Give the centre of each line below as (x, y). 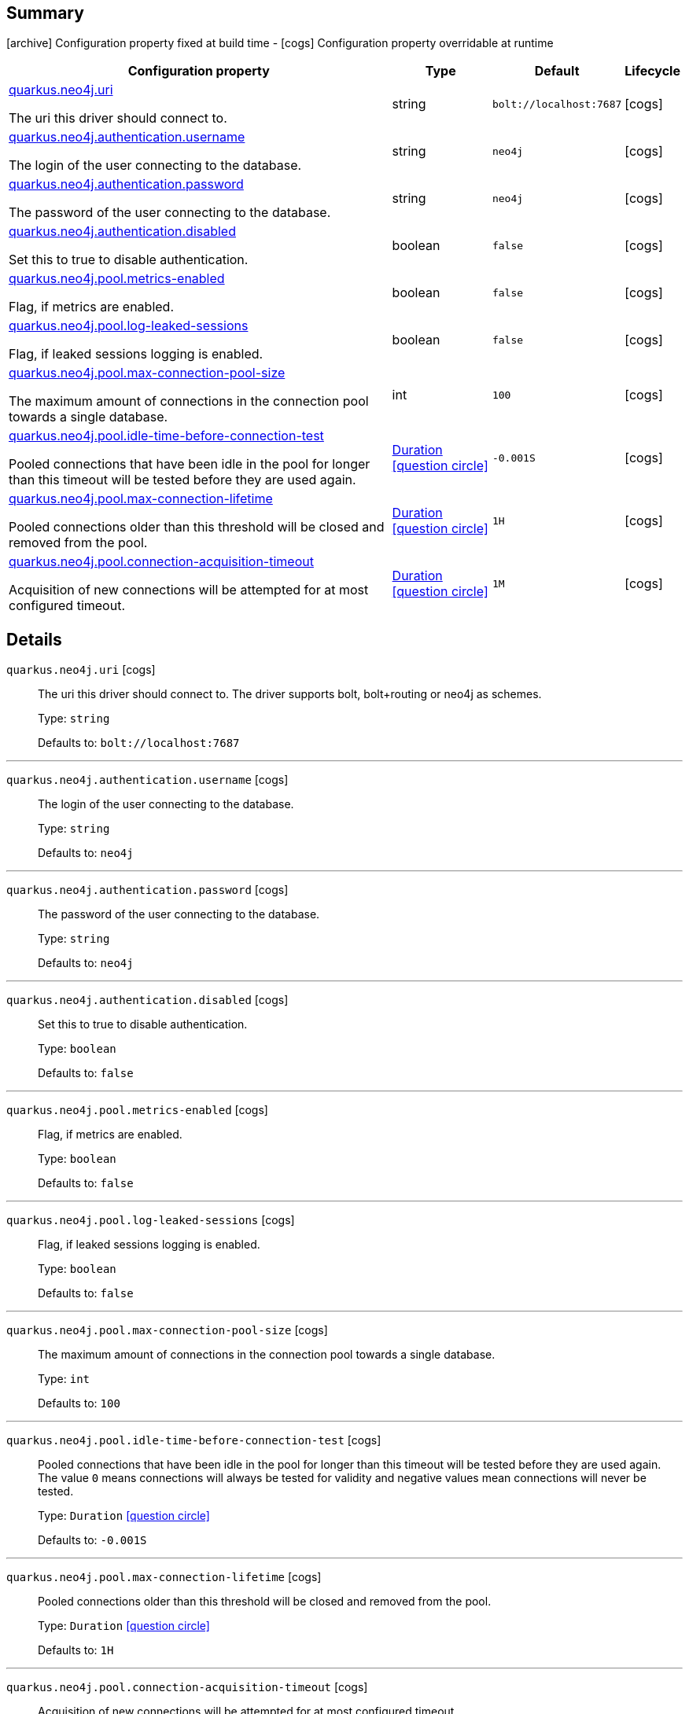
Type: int (64, 1379)
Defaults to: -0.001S (92, 1540)
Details (34, 639)
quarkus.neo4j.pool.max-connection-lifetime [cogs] (164, 1577)
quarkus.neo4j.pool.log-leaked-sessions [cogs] (151, 1220)
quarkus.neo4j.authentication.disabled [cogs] (147, 1000)
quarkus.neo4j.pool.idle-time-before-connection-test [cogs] (194, 1440)
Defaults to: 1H (76, 1650)
